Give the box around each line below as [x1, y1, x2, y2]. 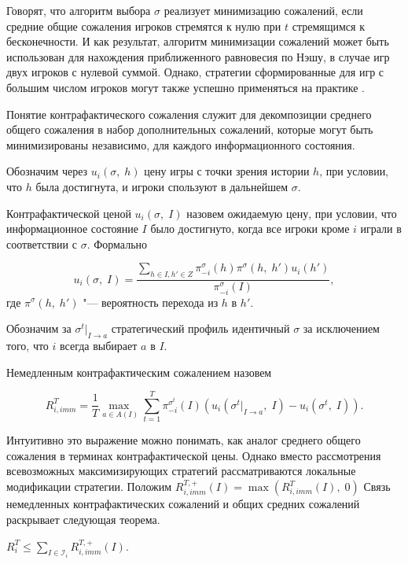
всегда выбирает [60, 337, 138, 353]
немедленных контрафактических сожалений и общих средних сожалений [6, 496, 360, 512]
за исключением [303, 320, 380, 337]
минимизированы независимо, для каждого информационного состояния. [6, 136, 355, 153]
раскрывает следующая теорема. [6, 511, 160, 528]
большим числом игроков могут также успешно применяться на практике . [6, 79, 365, 95]
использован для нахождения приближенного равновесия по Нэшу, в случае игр [6, 48, 390, 65]
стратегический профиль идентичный [111, 320, 290, 337]
